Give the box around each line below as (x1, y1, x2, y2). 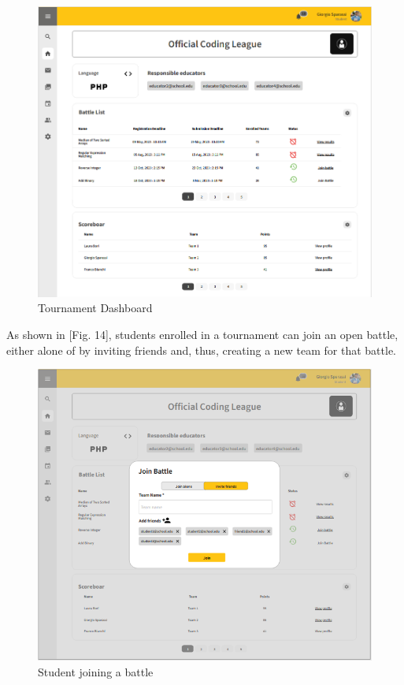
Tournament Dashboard (38, 300, 153, 316)
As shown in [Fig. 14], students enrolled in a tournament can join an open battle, (6, 326, 398, 343)
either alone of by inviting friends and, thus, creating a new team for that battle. (6, 341, 397, 358)
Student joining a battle (38, 663, 154, 679)
